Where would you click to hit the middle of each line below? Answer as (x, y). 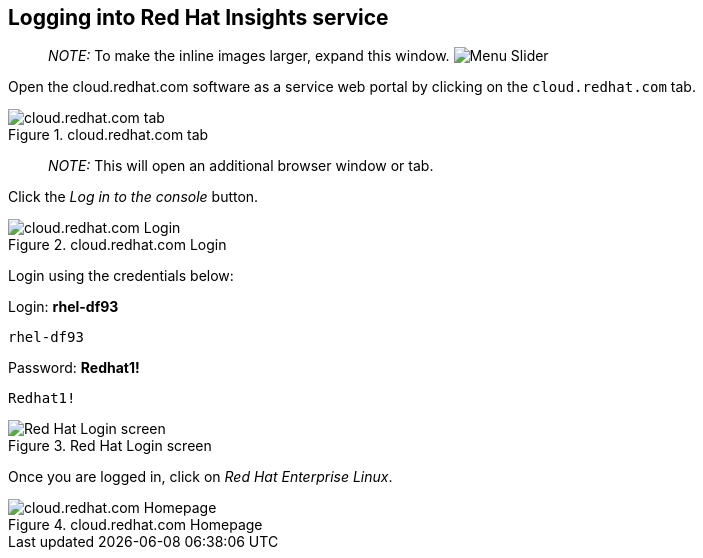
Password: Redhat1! (74, 368)
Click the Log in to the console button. (133, 197)
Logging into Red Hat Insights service (198, 17)
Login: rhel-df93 (63, 307)
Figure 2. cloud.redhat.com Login (117, 245)
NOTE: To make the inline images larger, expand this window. (249, 56)
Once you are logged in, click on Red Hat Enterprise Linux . (200, 477)
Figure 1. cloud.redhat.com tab (108, 135)
